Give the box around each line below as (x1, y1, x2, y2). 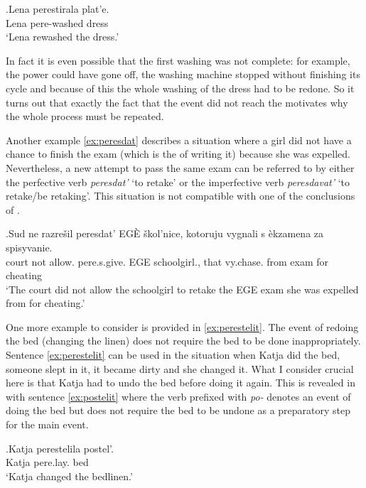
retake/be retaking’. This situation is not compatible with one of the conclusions (6, 188, 355, 203)
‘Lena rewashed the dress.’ (6, 29, 119, 44)
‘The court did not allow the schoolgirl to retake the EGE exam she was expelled (6, 281, 359, 296)
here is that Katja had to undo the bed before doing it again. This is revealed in (6, 375, 355, 390)
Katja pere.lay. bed (6, 455, 89, 470)
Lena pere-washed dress (6, 15, 109, 30)
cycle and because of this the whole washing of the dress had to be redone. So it (6, 80, 355, 95)
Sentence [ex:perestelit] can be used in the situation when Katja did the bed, (6, 347, 340, 362)
